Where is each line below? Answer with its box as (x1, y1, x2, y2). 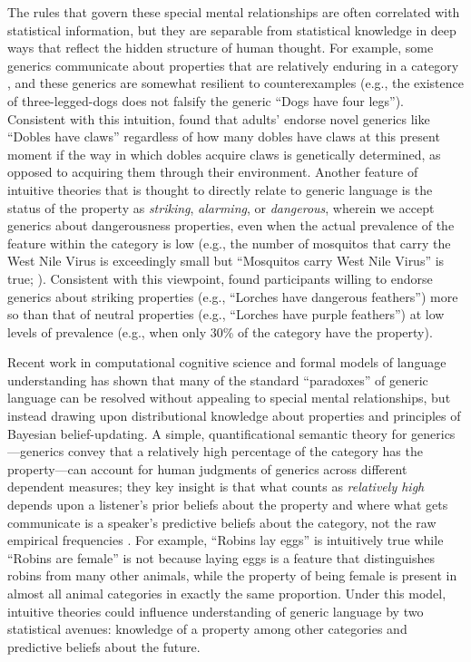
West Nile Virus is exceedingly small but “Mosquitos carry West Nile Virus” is (7, 251, 445, 270)
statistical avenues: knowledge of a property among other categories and (7, 619, 407, 638)
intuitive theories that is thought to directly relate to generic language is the (7, 180, 433, 199)
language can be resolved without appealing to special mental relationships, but (7, 388, 451, 407)
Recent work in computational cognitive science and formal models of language (7, 353, 446, 372)
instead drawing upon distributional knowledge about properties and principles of (7, 406, 461, 425)
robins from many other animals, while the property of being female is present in (7, 566, 457, 585)
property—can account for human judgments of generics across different (7, 459, 407, 478)
